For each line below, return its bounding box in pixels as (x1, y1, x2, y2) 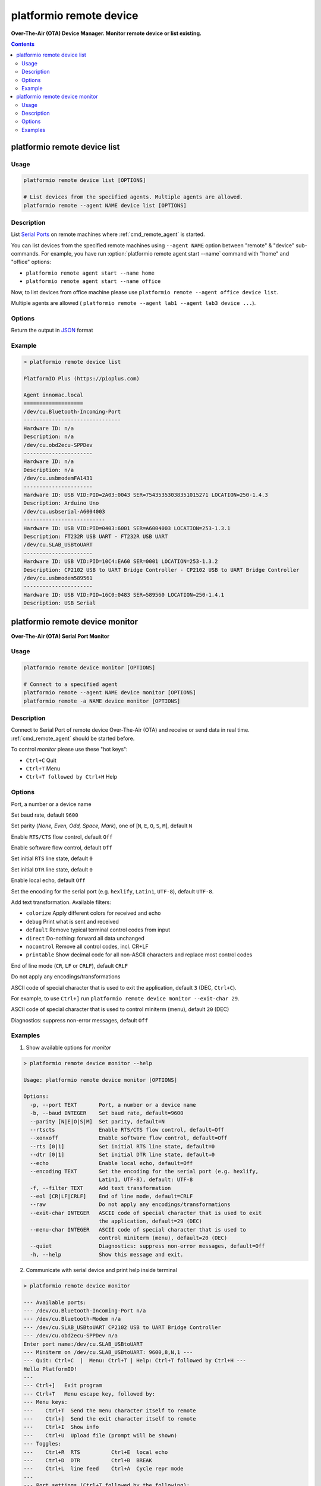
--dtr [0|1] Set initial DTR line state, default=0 (30, 1151, 215, 1158)
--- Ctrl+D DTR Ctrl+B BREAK (23, 1457, 153, 1463)
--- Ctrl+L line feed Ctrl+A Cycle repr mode (23, 1465, 184, 1472)
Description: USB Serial (23, 600, 96, 606)
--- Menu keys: (23, 1399, 68, 1406)
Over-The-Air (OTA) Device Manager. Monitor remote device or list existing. (11, 30, 202, 37)
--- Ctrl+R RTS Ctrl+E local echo (23, 1449, 168, 1456)
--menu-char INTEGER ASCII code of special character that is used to (30, 1226, 247, 1233)
